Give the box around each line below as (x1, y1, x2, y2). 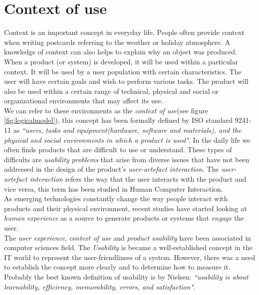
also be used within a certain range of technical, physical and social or (4, 85, 219, 96)
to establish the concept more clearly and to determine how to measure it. (4, 262, 231, 272)
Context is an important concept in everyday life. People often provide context (4, 27, 245, 37)
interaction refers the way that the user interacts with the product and (29, 174, 247, 184)
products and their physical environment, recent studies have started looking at (4, 203, 247, 213)
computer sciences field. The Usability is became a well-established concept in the (4, 242, 253, 253)
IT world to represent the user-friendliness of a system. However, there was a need (4, 252, 256, 262)
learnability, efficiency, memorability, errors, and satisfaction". (4, 281, 196, 292)
